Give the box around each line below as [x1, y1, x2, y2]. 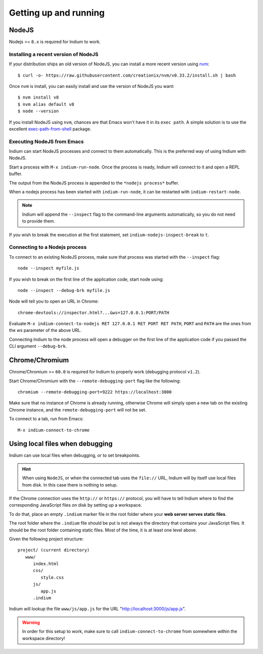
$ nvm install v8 [18, 95, 59, 100]
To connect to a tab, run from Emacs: [9, 416, 84, 422]
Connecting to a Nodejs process [9, 244, 87, 251]
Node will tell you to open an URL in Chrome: [9, 298, 99, 305]
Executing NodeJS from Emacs [9, 138, 84, 145]
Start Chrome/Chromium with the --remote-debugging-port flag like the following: [9, 378, 181, 384]
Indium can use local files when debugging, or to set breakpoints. [9, 452, 141, 458]
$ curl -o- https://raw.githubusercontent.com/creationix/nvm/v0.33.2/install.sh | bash [18, 72, 236, 78]
